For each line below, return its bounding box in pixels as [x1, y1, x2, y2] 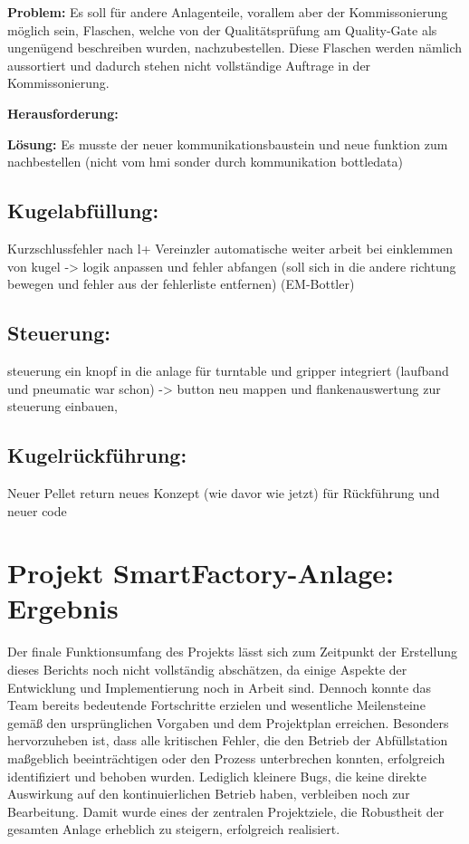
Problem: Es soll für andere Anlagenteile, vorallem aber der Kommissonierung [7, 3, 448, 21]
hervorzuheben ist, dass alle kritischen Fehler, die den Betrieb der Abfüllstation [7, 731, 448, 750]
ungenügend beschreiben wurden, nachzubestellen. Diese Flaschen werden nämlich [7, 38, 463, 57]
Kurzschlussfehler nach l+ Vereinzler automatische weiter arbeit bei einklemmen [7, 238, 454, 257]
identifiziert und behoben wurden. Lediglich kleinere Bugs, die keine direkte [7, 766, 427, 785]
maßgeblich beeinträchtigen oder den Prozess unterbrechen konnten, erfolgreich [7, 748, 445, 767]
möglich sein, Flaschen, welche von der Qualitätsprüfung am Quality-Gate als [7, 20, 437, 39]
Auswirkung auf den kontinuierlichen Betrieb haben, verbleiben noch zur [7, 784, 410, 803]
